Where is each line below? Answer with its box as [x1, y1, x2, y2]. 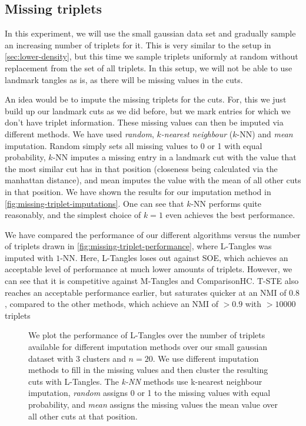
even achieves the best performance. [165, 209, 295, 221]
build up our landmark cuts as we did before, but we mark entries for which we [5, 104, 291, 117]
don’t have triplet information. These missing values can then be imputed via [5, 116, 284, 128]
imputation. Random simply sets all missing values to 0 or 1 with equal [5, 139, 262, 151]
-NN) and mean [237, 127, 293, 140]
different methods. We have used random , [5, 127, 154, 140]
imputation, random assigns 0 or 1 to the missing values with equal [28, 387, 271, 399]
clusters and [82, 352, 126, 364]
